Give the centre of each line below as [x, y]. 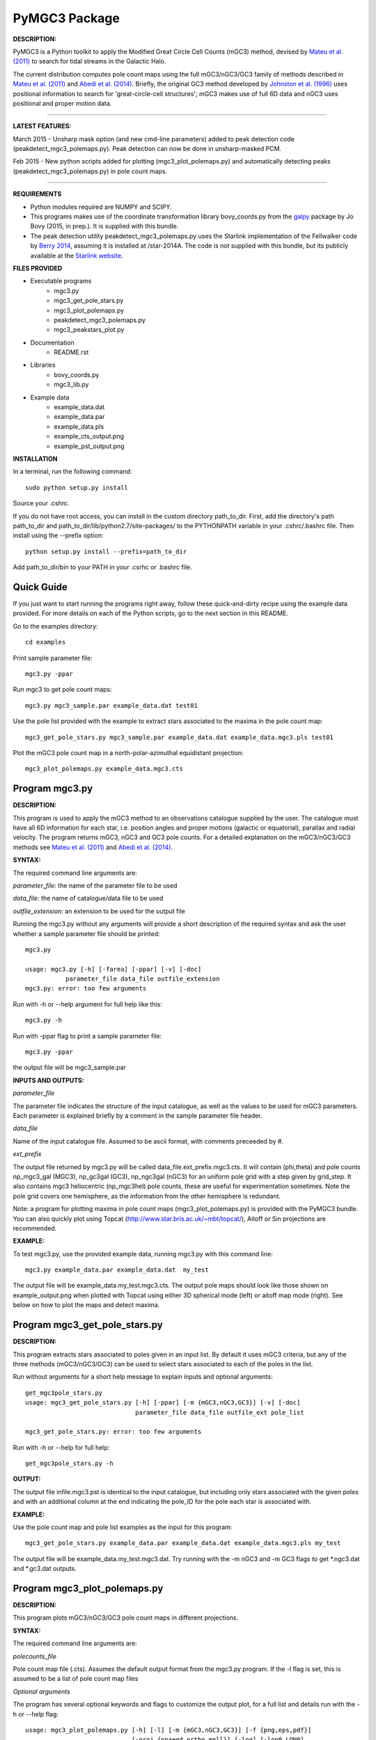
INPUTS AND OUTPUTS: [49, 1080]
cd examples [46, 642]
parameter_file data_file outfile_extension [142, 979]
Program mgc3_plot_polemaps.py [88, 1588]
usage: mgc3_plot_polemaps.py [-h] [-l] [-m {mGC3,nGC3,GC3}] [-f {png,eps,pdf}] [169, 1730]
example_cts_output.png [89, 436]
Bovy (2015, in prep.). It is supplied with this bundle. [104, 226]
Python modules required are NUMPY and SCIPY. [101, 207]
